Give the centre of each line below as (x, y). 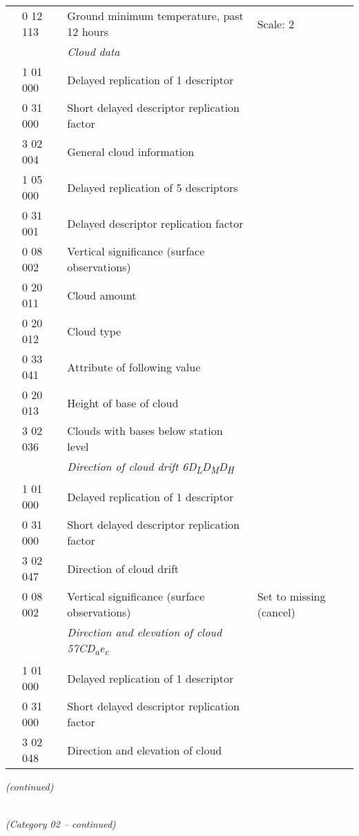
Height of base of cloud (123, 402)
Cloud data (94, 51)
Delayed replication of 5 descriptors (153, 187)
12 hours (88, 31)
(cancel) (276, 612)
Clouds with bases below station (145, 430)
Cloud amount (102, 295)
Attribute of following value (134, 367)
